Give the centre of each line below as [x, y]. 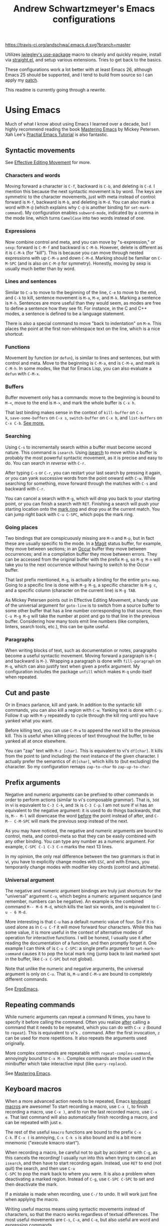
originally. [15, 1043]
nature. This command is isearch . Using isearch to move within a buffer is [81, 452]
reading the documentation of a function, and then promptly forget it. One [81, 943]
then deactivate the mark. [32, 1184]
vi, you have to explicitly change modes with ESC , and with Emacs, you [77, 861]
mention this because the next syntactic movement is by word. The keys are [84, 192]
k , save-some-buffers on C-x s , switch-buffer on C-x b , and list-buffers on [84, 418]
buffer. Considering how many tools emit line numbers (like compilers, [77, 621]
